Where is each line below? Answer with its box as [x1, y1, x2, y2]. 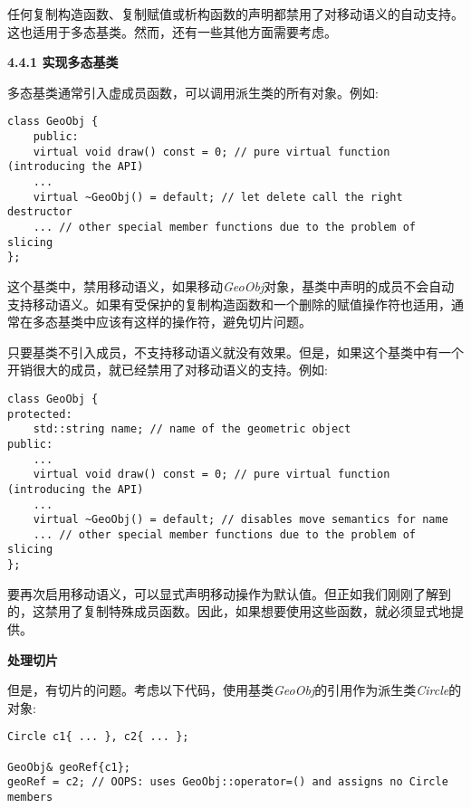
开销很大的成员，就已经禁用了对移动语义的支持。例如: [7, 360, 328, 379]
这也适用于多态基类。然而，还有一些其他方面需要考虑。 [7, 22, 337, 41]
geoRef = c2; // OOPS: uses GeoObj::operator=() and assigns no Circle [7, 775, 448, 789]
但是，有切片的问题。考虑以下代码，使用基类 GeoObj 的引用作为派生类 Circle [7, 680, 449, 699]
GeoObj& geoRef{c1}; [7, 760, 131, 774]
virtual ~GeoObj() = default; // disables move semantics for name [33, 513, 448, 527]
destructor [7, 205, 72, 219]
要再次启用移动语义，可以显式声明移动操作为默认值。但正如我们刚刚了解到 [7, 584, 451, 603]
